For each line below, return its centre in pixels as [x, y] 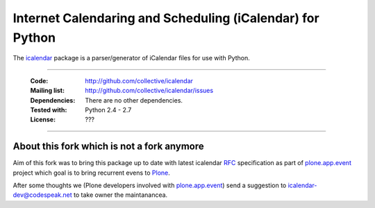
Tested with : [49, 110]
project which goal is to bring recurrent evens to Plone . [91, 173]
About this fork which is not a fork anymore [108, 147]
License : [43, 120]
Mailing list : [48, 91]
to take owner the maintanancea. [120, 195]
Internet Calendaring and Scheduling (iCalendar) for [166, 18]
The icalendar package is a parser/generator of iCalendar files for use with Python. [131, 58]
